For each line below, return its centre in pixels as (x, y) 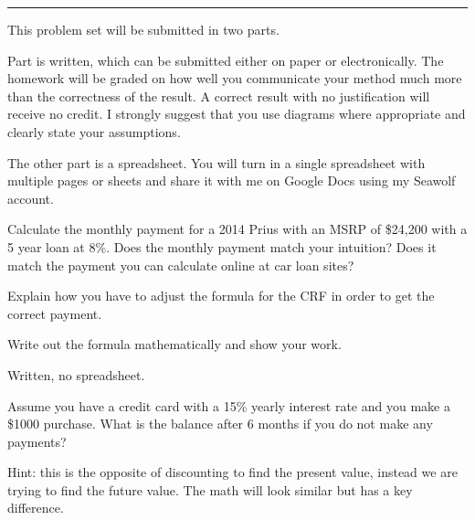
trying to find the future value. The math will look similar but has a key (210, 489)
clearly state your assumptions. (94, 131)
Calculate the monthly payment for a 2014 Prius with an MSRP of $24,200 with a (237, 229)
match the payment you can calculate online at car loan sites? (181, 265)
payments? (37, 441)
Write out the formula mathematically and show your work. (174, 344)
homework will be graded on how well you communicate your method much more (235, 78)
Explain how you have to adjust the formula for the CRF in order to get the (221, 296)
